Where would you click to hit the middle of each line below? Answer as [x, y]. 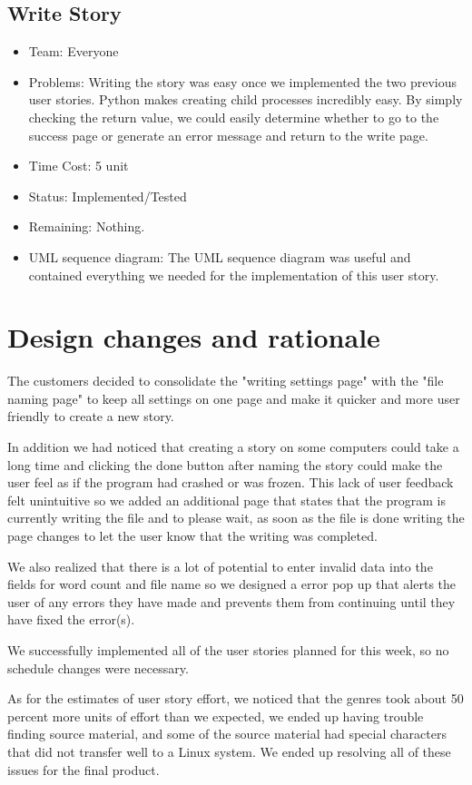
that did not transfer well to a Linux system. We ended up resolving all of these [229, 751]
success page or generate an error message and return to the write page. [228, 135]
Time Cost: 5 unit [79, 166]
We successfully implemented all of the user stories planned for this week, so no [228, 649]
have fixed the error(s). [71, 619]
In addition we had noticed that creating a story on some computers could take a [233, 447]
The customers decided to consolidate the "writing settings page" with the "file [226, 381]
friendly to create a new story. [91, 416]
